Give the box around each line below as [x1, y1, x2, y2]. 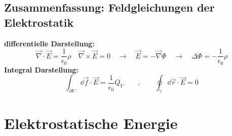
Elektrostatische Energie [4, 113, 178, 133]
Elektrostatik [4, 14, 74, 30]
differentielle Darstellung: [4, 38, 95, 48]
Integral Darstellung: [4, 64, 79, 75]
